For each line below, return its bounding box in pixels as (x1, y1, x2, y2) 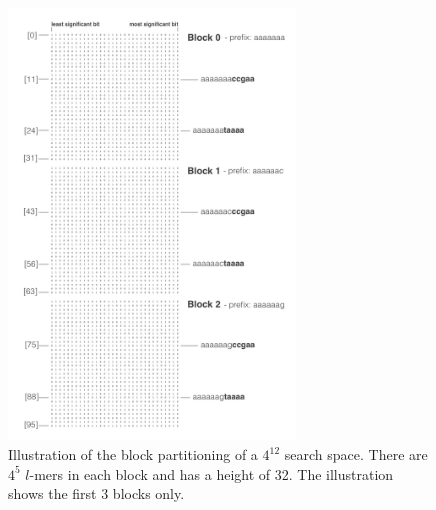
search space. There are (284, 444, 428, 465)
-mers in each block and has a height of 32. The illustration (29, 463, 394, 484)
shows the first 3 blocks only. (8, 483, 185, 504)
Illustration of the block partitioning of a (8, 444, 258, 465)
